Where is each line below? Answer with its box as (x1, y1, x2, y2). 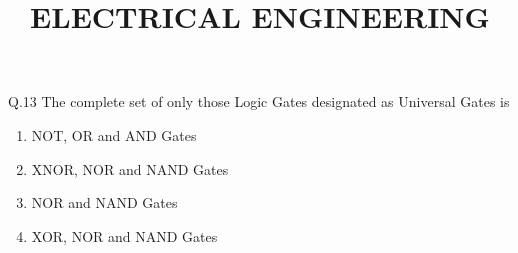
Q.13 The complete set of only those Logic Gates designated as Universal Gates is (8, 91, 510, 112)
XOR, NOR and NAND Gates (31, 225, 218, 246)
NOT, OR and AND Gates (31, 124, 197, 145)
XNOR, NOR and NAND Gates (31, 158, 229, 179)
